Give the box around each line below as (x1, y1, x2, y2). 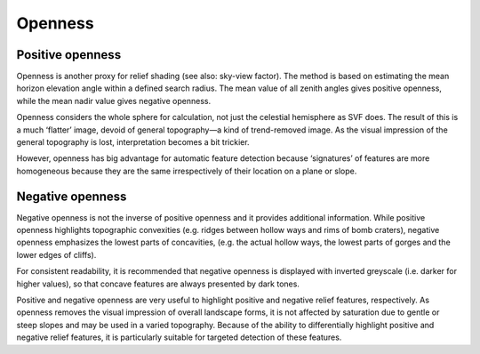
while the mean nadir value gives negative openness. (16, 95, 212, 106)
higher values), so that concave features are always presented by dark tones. (16, 278, 300, 289)
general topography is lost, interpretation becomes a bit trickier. (16, 137, 250, 148)
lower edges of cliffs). (16, 249, 97, 260)
